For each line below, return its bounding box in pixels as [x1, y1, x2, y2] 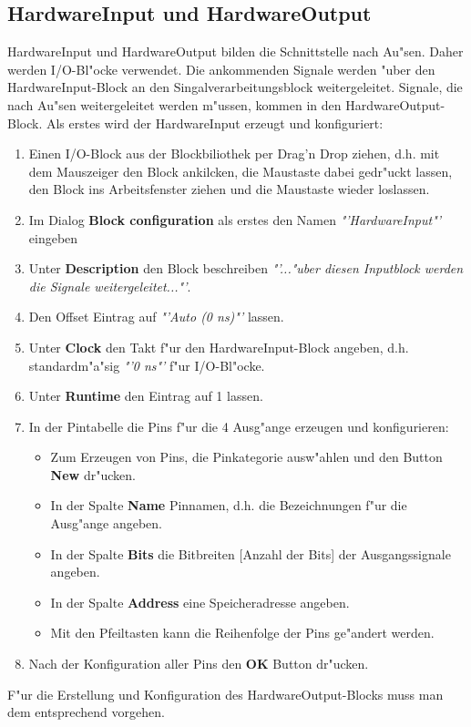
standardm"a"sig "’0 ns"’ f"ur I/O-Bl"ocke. [28, 355, 265, 374]
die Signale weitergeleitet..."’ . [28, 276, 191, 295]
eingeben [28, 228, 78, 247]
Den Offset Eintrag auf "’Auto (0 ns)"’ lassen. [28, 307, 284, 326]
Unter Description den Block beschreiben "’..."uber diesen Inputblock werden [28, 259, 464, 278]
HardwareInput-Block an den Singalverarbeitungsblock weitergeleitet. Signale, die [7, 77, 463, 97]
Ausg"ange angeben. [50, 514, 162, 533]
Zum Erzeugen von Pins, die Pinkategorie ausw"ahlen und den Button [50, 447, 443, 466]
